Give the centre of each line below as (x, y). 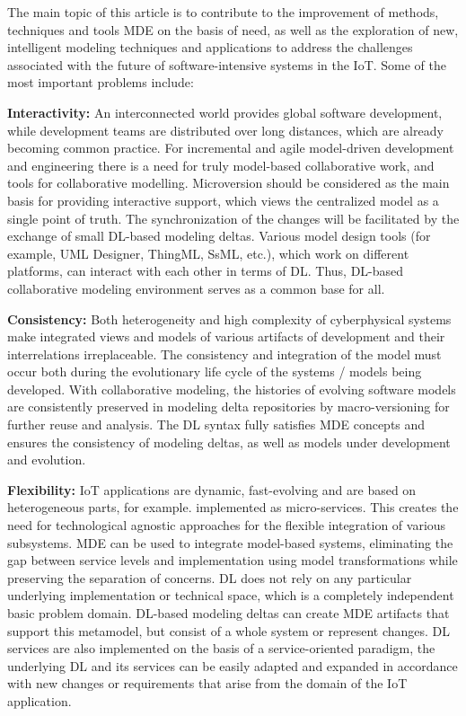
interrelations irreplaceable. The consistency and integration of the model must (224, 354)
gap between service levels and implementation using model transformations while (233, 560)
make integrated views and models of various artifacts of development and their (226, 336)
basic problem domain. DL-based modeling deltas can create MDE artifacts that (229, 613)
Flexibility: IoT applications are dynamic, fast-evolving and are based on (212, 489)
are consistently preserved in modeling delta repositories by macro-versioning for (229, 407)
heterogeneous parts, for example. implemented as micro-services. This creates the (233, 507)
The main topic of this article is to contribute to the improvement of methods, (223, 12)
